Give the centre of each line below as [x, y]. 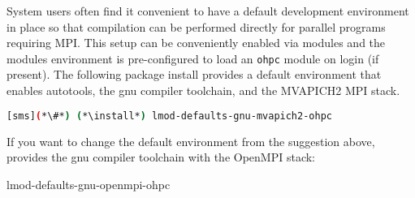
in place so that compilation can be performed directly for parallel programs [196, 26]
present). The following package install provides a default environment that [194, 74]
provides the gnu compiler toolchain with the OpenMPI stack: [161, 157]
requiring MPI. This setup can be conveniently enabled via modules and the [196, 43]
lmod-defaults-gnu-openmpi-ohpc [89, 184]
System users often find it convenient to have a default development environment [208, 11]
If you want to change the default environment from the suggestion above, [191, 141]
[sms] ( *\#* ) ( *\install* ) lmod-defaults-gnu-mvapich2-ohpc [169, 116]
